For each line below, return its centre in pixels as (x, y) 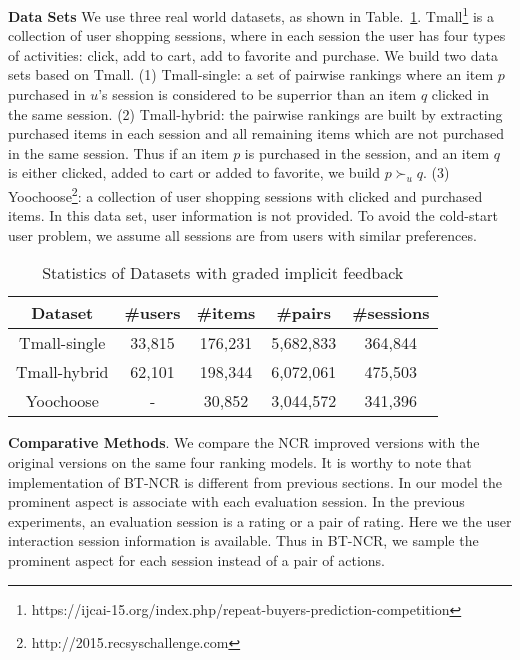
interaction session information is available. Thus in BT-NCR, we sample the (243, 540)
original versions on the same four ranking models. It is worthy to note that (240, 462)
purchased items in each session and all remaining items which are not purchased (256, 133)
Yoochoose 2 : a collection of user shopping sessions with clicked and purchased (245, 194)
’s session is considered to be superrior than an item (257, 94)
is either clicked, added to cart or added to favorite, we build (194, 172)
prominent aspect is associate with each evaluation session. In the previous (236, 501)
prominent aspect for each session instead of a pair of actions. (197, 560)
